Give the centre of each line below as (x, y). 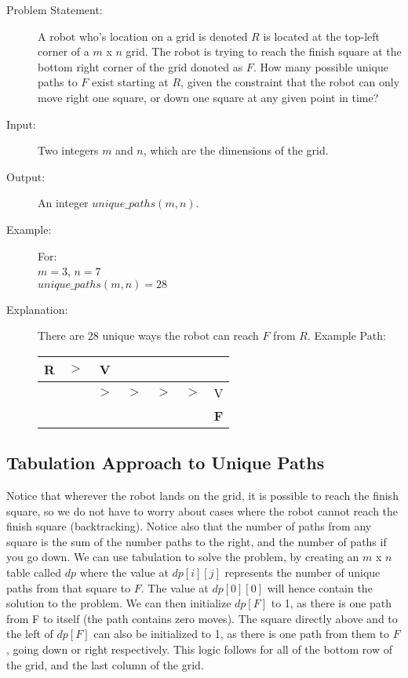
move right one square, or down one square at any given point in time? (208, 97)
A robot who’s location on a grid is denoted (143, 36)
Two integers (68, 150)
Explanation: (37, 309)
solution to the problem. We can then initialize (119, 603)
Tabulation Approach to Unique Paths (166, 463)
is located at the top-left (322, 36)
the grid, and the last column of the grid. (105, 664)
